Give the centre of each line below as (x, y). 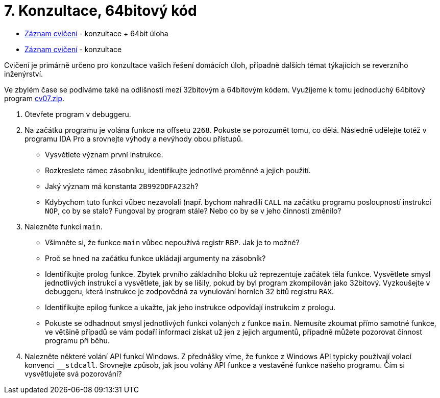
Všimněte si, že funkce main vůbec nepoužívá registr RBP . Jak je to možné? (172, 242)
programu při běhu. (77, 340)
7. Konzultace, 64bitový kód (101, 11)
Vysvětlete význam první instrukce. (104, 154)
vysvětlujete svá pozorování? (73, 373)
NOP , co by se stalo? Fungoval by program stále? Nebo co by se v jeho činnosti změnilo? (193, 210)
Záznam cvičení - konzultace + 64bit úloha (96, 33)
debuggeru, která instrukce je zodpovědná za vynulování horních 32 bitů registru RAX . (190, 291)
